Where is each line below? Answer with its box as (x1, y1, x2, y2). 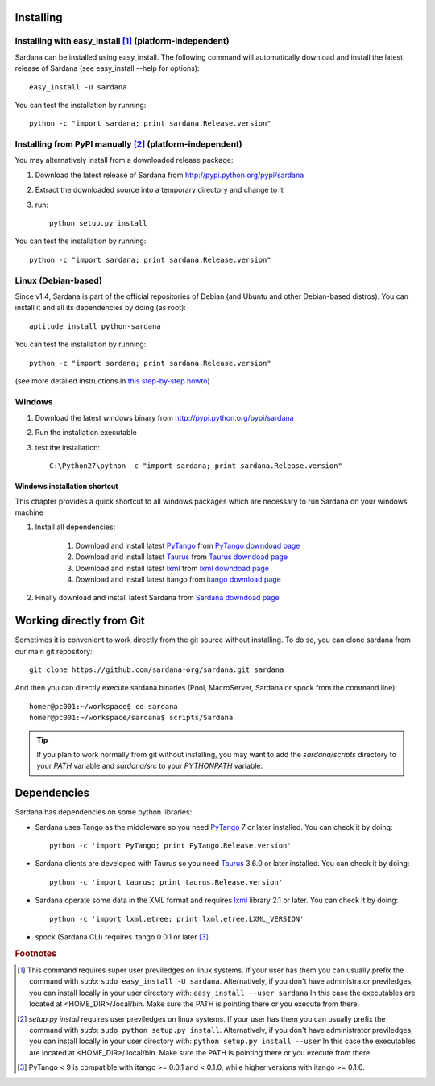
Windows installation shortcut (14, 482, 118, 491)
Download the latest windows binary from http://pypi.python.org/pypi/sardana (35, 413, 294, 423)
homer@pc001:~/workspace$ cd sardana (29, 702, 179, 711)
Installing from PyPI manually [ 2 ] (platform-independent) (14, 139, 242, 150)
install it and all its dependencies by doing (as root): (14, 303, 187, 313)
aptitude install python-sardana (29, 321, 161, 330)
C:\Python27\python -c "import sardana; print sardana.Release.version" (49, 462, 342, 470)
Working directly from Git (14, 614, 145, 628)
